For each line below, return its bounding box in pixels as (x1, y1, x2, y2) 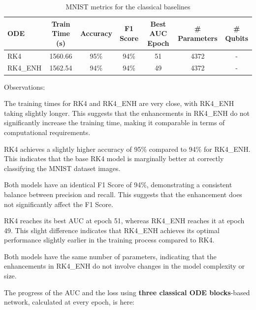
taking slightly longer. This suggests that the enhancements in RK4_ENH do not (4, 107, 250, 118)
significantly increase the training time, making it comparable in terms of (4, 117, 225, 128)
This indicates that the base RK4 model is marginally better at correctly (4, 153, 224, 164)
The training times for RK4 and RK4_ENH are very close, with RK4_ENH (4, 98, 234, 108)
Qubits (225, 33, 249, 43)
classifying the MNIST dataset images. (4, 163, 121, 173)
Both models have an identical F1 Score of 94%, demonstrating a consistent (4, 179, 232, 190)
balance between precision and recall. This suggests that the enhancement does (4, 189, 242, 199)
